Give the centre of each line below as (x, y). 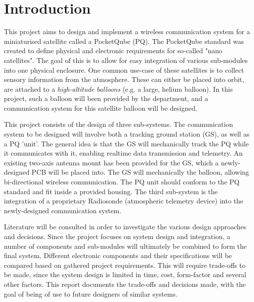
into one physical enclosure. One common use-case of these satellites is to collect (124, 70)
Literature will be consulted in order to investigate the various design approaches (125, 227)
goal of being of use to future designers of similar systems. (91, 293)
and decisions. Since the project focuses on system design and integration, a (117, 236)
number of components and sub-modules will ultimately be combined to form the (125, 246)
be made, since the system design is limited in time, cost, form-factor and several (125, 274)
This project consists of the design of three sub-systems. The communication (118, 124)
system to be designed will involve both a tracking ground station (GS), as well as (127, 134)
